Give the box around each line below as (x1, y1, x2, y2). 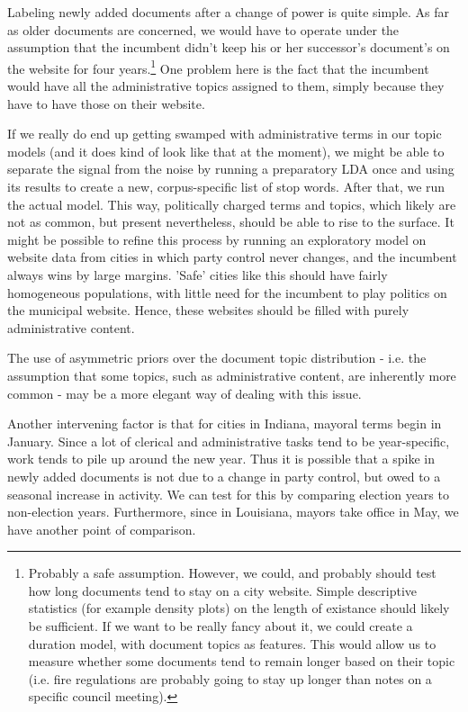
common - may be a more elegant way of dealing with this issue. (7, 383, 362, 402)
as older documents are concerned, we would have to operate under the (7, 20, 400, 39)
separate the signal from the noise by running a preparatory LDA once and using (7, 159, 454, 178)
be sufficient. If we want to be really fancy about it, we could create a (28, 617, 413, 635)
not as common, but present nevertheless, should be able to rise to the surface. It (7, 212, 454, 231)
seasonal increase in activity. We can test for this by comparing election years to (7, 484, 449, 503)
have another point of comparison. (7, 519, 196, 538)
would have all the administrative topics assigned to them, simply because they (7, 77, 445, 95)
